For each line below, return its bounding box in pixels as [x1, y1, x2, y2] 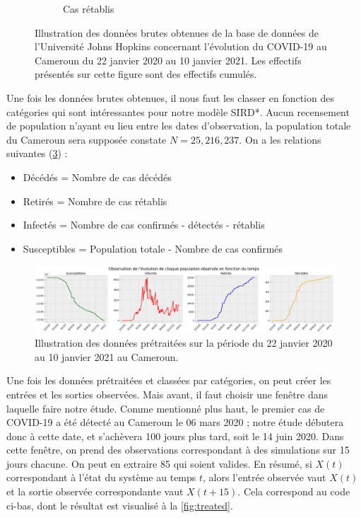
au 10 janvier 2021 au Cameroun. [35, 349, 179, 364]
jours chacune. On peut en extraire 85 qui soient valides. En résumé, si [6, 456, 312, 471]
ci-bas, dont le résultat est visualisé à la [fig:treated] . [6, 497, 233, 512]
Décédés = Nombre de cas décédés [23, 169, 172, 184]
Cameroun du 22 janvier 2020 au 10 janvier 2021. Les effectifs [35, 52, 302, 67]
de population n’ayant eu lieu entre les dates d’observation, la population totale [6, 118, 351, 133]
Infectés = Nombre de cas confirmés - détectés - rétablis [23, 217, 265, 232]
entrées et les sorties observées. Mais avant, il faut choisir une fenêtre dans [6, 386, 329, 401]
